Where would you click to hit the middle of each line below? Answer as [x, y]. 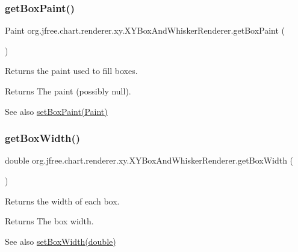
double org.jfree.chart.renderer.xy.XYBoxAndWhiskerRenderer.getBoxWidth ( [149, 160]
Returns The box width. [49, 221]
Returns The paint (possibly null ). [68, 91]
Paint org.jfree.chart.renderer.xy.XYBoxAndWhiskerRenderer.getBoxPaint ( [145, 30]
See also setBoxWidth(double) [61, 241]
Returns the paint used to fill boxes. [71, 71]
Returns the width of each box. [62, 201]
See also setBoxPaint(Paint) [56, 111]
